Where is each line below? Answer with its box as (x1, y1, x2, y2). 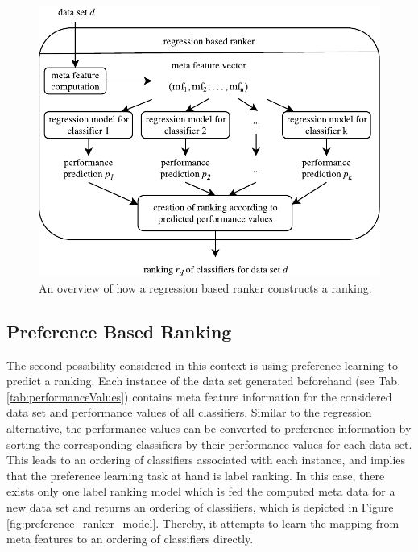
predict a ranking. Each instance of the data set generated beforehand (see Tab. (6, 372, 401, 389)
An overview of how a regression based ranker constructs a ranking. (39, 279, 372, 296)
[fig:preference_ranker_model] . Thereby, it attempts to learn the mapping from (6, 514, 399, 531)
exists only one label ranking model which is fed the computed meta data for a (6, 483, 395, 500)
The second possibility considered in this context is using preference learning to (6, 356, 399, 373)
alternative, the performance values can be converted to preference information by (6, 419, 412, 436)
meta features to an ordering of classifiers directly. (6, 530, 254, 547)
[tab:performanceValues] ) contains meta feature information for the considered (6, 388, 392, 405)
